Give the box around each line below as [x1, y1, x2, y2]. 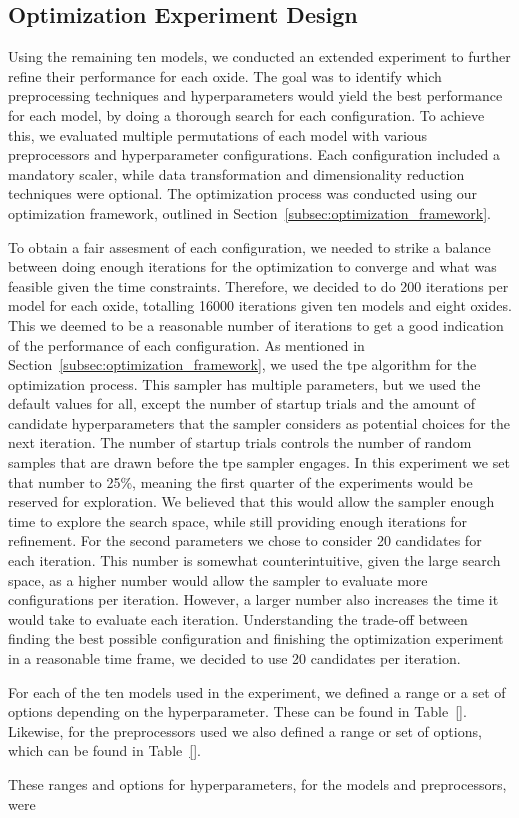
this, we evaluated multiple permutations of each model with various [8, 124, 428, 145]
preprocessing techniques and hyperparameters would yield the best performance [8, 85, 503, 106]
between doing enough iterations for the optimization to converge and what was [8, 256, 497, 277]
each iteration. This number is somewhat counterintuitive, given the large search [8, 550, 501, 571]
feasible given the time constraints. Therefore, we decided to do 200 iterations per [8, 275, 509, 296]
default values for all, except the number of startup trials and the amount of [8, 393, 476, 414]
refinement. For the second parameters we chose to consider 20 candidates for [8, 530, 482, 551]
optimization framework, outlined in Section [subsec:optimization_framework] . [8, 202, 491, 223]
